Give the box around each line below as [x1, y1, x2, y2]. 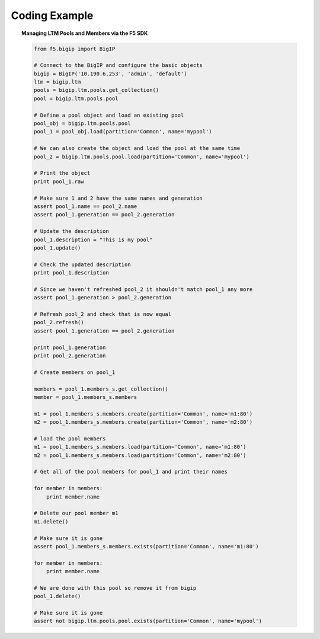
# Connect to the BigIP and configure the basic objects [33, 62, 203, 69]
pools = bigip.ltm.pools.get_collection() [33, 87, 159, 94]
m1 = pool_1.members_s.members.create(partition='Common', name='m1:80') [33, 410, 253, 417]
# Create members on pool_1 [33, 369, 116, 376]
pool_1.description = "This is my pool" [33, 236, 153, 243]
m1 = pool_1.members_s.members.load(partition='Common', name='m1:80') [33, 443, 247, 451]
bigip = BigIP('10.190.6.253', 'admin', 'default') [33, 70, 187, 77]
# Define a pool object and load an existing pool [33, 111, 184, 119]
